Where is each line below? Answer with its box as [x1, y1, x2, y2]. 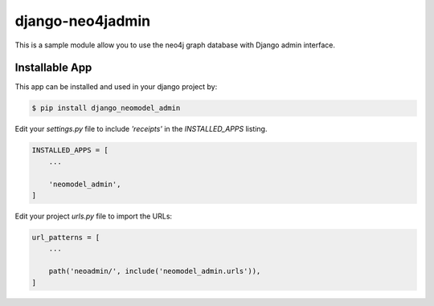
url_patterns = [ [31, 233, 100, 242]
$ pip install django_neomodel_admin [31, 104, 181, 112]
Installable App [14, 61, 92, 75]
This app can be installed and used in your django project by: [14, 82, 218, 92]
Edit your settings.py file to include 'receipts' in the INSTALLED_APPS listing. [14, 124, 268, 134]
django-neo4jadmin [14, 12, 151, 30]
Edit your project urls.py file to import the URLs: [14, 211, 173, 221]
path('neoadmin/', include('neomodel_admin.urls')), [48, 267, 261, 276]
